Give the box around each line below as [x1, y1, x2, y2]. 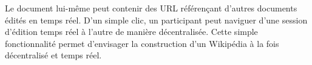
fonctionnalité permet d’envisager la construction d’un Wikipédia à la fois [5, 37, 279, 49]
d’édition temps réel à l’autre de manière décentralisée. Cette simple [5, 25, 258, 38]
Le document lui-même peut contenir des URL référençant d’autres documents [5, 2, 297, 14]
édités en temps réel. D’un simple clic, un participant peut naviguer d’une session [5, 13, 308, 26]
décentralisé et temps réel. [5, 49, 102, 61]
